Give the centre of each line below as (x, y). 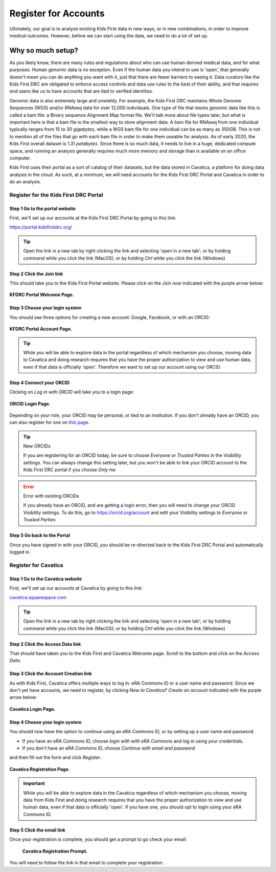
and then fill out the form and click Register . (55, 757)
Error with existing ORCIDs (51, 496)
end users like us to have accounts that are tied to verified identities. (81, 91)
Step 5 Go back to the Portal (40, 536)
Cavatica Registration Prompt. (55, 851)
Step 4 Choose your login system (45, 722)
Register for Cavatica (36, 565)
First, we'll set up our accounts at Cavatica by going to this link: (76, 588)
